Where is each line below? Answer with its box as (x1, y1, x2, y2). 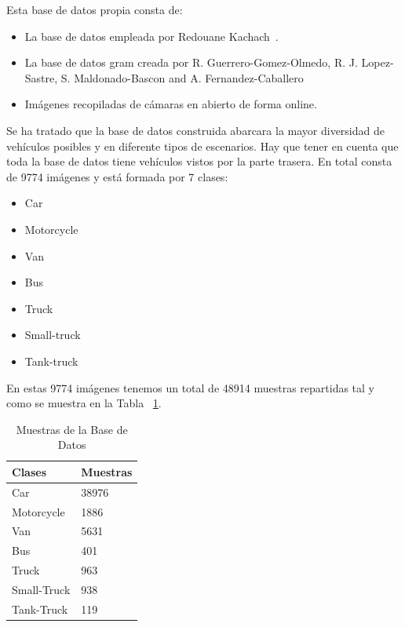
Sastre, (24, 69, 58, 86)
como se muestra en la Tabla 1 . (6, 395, 162, 411)
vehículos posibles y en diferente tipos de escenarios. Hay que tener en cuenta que (6, 137, 399, 154)
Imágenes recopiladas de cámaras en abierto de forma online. (24, 96, 317, 112)
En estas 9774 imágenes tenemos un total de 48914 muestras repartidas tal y (6, 379, 375, 396)
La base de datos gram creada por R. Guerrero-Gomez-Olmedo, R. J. (24, 54, 358, 71)
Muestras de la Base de (16, 421, 128, 437)
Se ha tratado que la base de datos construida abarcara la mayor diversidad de (6, 122, 385, 138)
